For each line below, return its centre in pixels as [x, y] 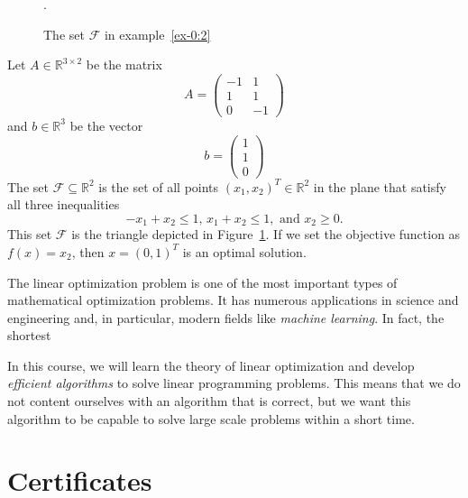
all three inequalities [64, 204]
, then [88, 251]
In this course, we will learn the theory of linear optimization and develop [211, 365]
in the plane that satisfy [380, 186]
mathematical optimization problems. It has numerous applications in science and [233, 300]
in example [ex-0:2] [157, 34]
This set [30, 234]
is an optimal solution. [244, 251]
